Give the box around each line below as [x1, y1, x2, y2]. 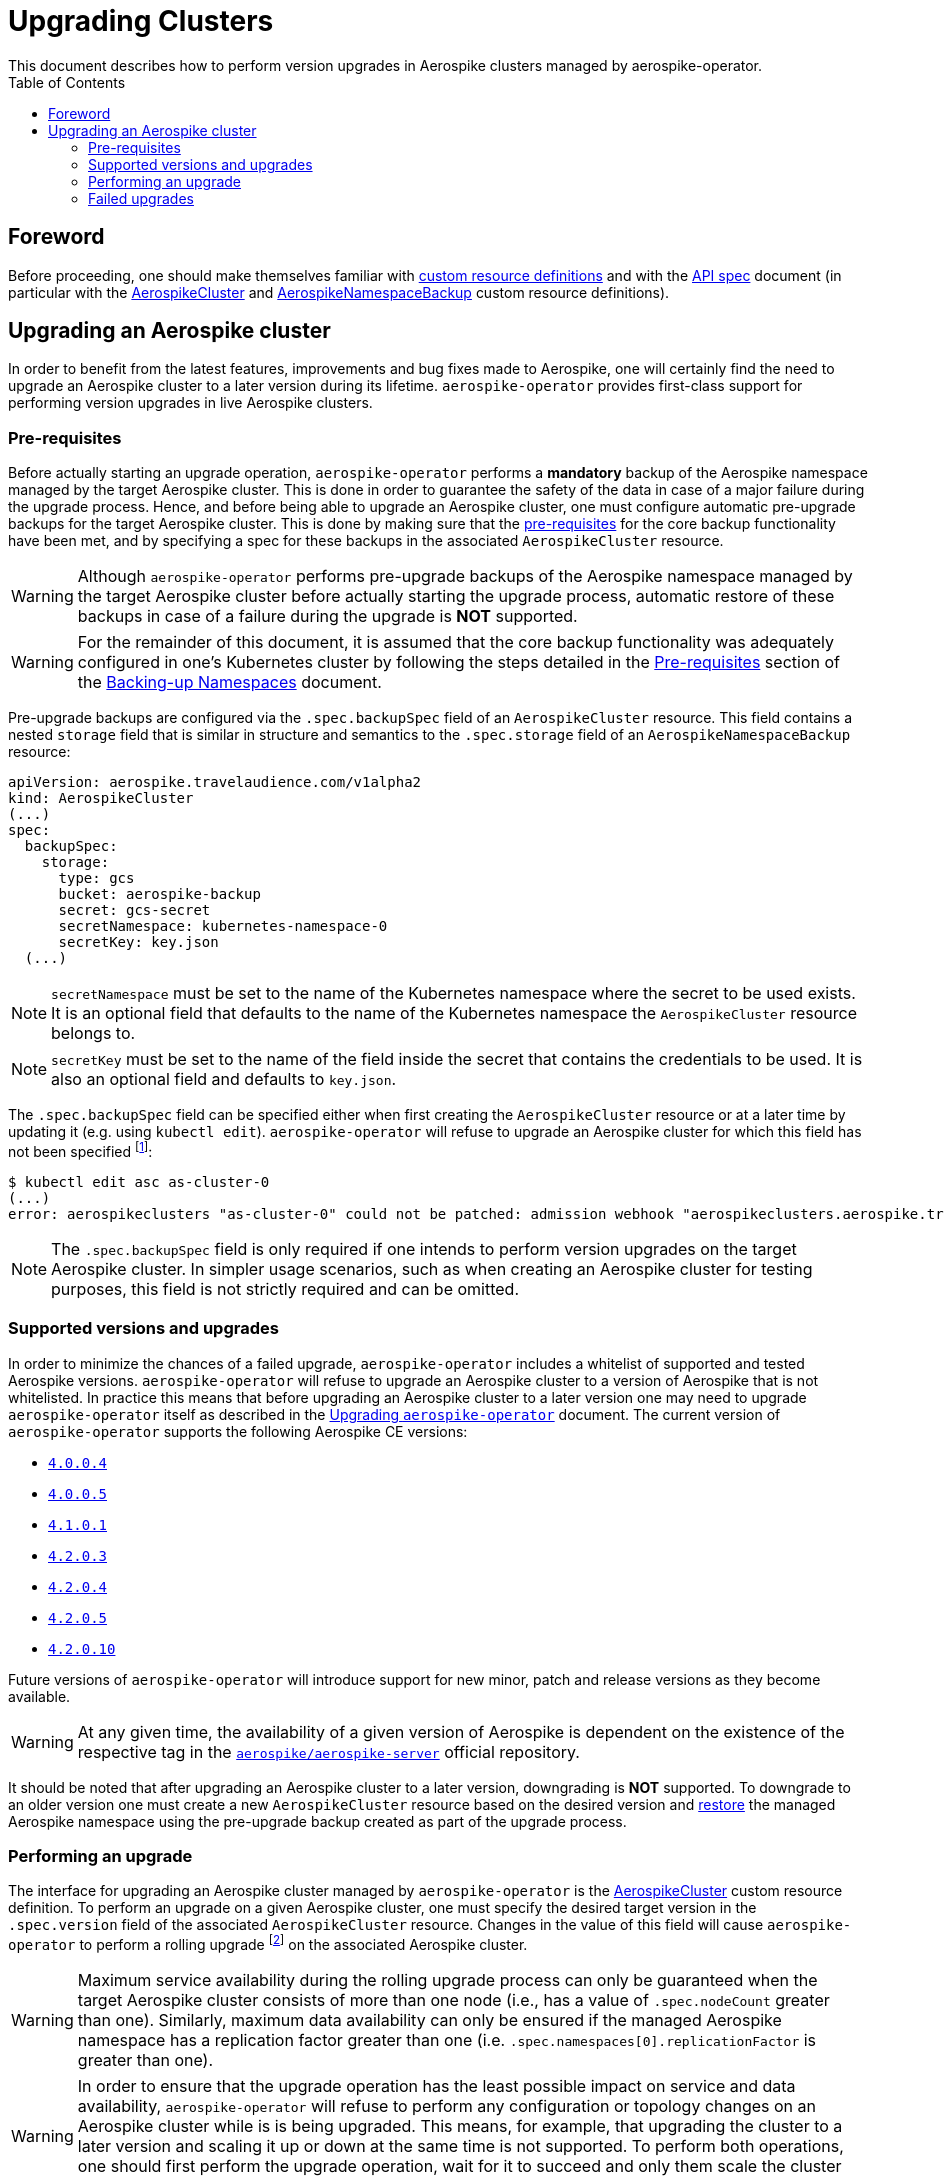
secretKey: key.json [58, 934, 219, 951]
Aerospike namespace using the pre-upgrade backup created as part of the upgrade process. [8, 1812, 627, 1830]
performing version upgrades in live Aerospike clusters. [8, 394, 373, 412]
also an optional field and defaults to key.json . [51, 1069, 397, 1090]
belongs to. [51, 1023, 136, 1044]
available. [8, 1687, 71, 1705]
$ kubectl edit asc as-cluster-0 [8, 1173, 270, 1190]
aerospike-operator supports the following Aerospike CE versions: [8, 1422, 468, 1440]
